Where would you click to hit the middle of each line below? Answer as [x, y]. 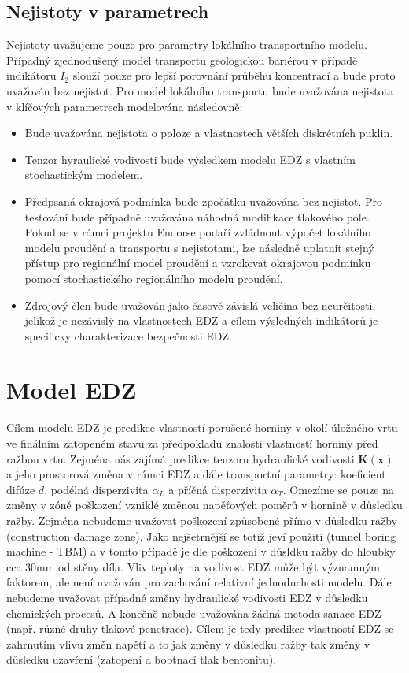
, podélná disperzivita [96, 489]
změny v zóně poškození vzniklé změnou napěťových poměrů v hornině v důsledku [204, 505]
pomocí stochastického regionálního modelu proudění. [154, 278]
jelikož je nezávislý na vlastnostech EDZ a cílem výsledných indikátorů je [201, 320]
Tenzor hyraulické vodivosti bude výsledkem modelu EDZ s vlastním [190, 159]
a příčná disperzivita [218, 489]
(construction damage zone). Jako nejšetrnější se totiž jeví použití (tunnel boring [201, 535]
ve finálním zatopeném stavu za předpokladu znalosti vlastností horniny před [192, 443]
